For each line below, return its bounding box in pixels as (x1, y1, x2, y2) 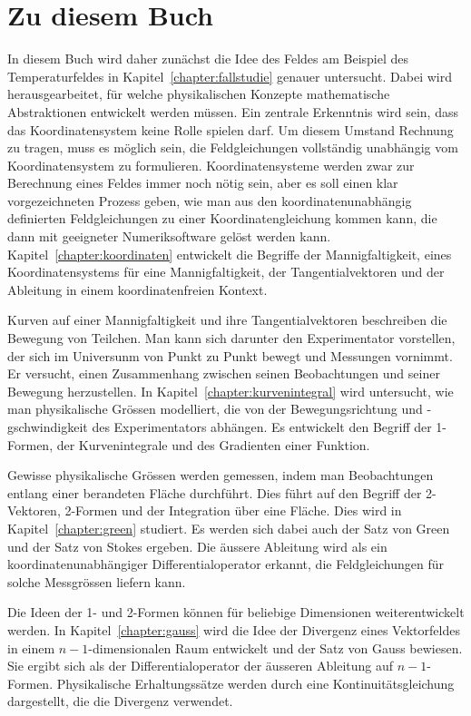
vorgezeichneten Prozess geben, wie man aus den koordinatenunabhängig (7, 191, 412, 210)
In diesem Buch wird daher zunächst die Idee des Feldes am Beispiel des (7, 49, 409, 68)
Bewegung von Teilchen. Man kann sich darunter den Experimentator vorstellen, (7, 329, 456, 348)
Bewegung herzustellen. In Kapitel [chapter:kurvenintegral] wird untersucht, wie (7, 381, 454, 400)
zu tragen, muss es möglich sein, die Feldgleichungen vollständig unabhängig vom (7, 138, 458, 157)
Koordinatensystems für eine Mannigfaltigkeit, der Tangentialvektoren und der (7, 262, 445, 281)
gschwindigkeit (7, 417, 88, 436)
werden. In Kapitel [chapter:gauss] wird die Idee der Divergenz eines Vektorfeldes (7, 620, 460, 639)
